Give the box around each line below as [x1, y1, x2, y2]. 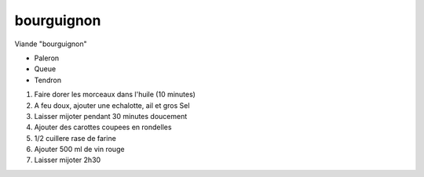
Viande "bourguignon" [14, 39, 87, 49]
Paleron [34, 53, 60, 63]
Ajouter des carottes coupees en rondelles [34, 122, 172, 132]
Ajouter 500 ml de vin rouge [34, 145, 125, 154]
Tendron [34, 75, 62, 85]
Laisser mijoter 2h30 [34, 155, 101, 164]
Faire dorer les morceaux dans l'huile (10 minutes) [34, 90, 196, 99]
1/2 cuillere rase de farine [34, 133, 117, 143]
